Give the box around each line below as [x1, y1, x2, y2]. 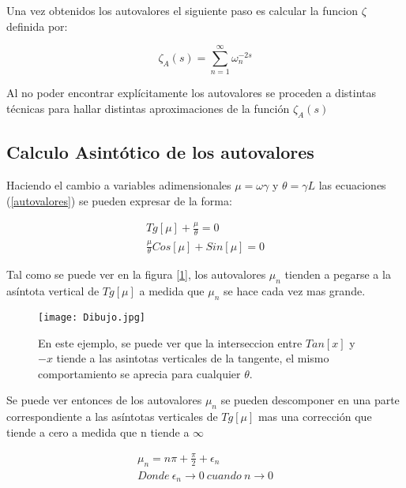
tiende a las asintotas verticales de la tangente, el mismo [56, 350, 329, 366]
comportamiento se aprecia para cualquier [38, 365, 241, 381]
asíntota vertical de [6, 283, 100, 299]
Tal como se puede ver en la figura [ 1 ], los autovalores [6, 266, 266, 283]
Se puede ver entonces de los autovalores [6, 392, 202, 408]
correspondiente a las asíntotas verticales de [6, 408, 218, 425]
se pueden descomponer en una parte [220, 392, 400, 408]
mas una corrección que [258, 408, 372, 425]
